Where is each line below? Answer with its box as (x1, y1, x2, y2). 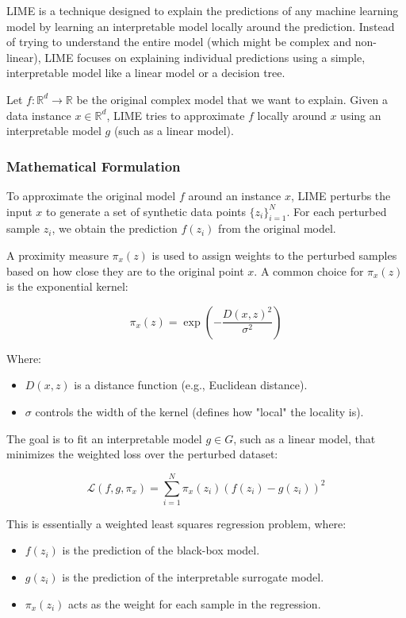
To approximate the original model (6, 187, 176, 203)
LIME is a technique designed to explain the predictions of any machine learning (6, 2, 399, 18)
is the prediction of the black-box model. (62, 542, 260, 558)
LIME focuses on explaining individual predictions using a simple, (44, 48, 366, 65)
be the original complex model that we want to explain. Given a (76, 91, 388, 107)
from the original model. (218, 220, 336, 237)
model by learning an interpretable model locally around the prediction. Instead (6, 17, 395, 34)
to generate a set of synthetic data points (46, 203, 246, 219)
